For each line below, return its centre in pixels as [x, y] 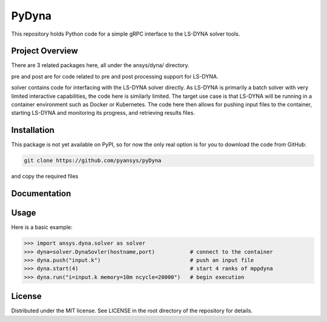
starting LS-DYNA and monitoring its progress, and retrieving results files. [103, 113]
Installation [33, 130]
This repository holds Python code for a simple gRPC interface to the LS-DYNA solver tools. [126, 34]
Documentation [41, 194]
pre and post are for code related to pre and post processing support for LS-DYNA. [115, 76]
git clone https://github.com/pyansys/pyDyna [93, 161]
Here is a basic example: [42, 227]
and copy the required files [45, 176]
